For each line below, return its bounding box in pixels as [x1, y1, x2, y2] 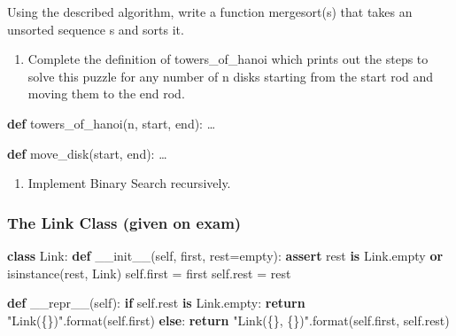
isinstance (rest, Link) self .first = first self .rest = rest [7, 263, 291, 282]
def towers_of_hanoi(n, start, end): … [7, 113, 216, 132]
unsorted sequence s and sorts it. [7, 20, 184, 38]
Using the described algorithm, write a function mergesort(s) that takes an [7, 3, 413, 20]
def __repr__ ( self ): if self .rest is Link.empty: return [7, 293, 305, 312]
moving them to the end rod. [27, 84, 185, 103]
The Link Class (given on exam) [7, 211, 242, 233]
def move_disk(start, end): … [7, 144, 167, 162]
